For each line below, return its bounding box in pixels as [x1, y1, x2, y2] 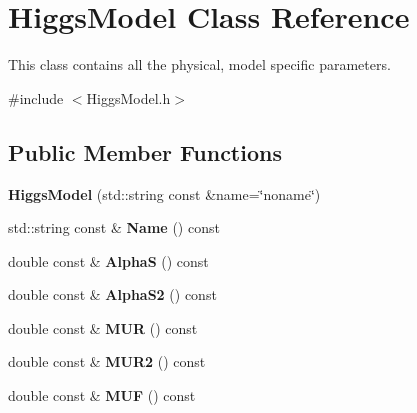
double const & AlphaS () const [8, 250, 209, 271]
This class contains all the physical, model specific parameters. [8, 54, 391, 75]
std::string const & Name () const [8, 217, 220, 238]
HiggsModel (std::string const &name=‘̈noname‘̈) [8, 183, 321, 204]
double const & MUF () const [8, 385, 196, 406]
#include [8, 87, 64, 108]
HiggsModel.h [86, 87, 171, 108]
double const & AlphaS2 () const [8, 284, 217, 305]
